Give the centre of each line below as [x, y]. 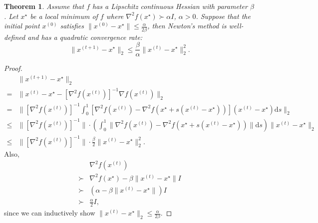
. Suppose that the [223, 16]
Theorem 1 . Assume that [44, 6]
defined [15, 37]
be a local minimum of [64, 16]
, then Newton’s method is [187, 26]
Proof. [13, 68]
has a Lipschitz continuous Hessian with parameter [170, 6]
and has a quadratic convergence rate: [85, 37]
